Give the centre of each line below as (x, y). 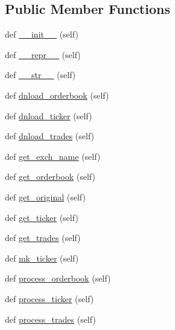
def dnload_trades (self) (50, 136)
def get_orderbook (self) (50, 177)
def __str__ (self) (40, 75)
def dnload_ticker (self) (49, 115)
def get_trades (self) (43, 238)
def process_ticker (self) (49, 298)
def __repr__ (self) (43, 54)
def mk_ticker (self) (42, 258)
